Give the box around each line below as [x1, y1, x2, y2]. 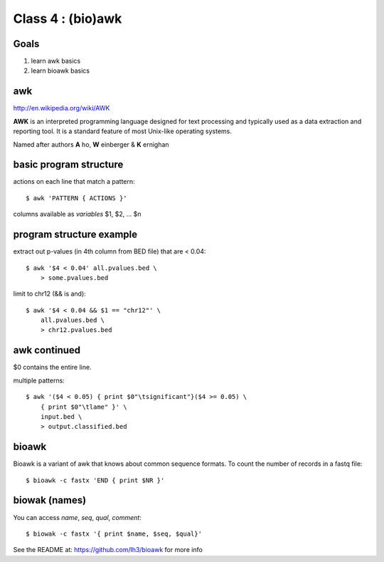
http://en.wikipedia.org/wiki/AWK [13, 104, 110, 113]
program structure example [13, 229, 138, 241]
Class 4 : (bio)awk [13, 11, 122, 26]
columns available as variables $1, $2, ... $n [13, 210, 142, 219]
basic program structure [13, 159, 124, 171]
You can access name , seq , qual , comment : [13, 513, 142, 521]
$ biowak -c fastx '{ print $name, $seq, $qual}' [26, 529, 203, 538]
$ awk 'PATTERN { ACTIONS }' [26, 194, 127, 202]
